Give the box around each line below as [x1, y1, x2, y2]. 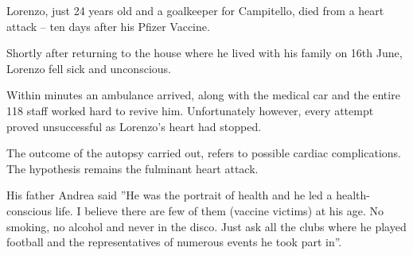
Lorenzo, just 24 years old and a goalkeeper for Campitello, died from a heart [6, 2, 384, 18]
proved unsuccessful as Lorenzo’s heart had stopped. [6, 118, 262, 134]
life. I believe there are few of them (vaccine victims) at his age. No [55, 202, 384, 218]
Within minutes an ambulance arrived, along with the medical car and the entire [6, 87, 400, 103]
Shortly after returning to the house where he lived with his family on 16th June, [6, 44, 403, 61]
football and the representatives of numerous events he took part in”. [6, 234, 342, 250]
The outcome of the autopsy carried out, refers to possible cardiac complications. [6, 145, 402, 161]
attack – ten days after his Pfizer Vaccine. [6, 17, 210, 34]
